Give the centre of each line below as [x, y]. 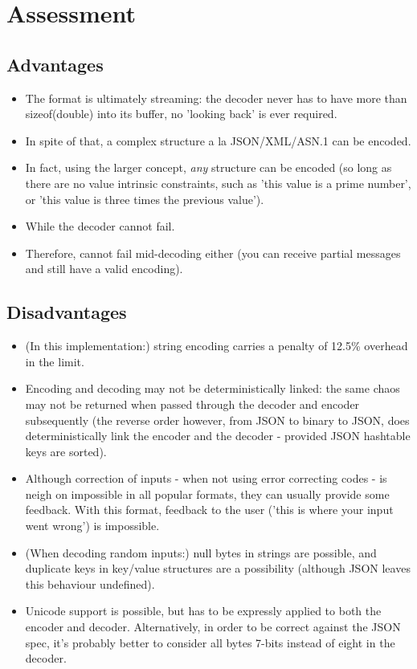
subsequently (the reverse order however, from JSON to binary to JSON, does [217, 420]
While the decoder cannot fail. [100, 226]
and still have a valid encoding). [104, 269]
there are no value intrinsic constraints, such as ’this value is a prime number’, [218, 183]
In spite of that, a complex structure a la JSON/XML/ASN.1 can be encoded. [218, 140]
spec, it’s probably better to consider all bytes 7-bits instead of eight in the [210, 642]
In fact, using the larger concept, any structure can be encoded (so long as [208, 167]
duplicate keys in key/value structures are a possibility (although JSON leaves [218, 568]
